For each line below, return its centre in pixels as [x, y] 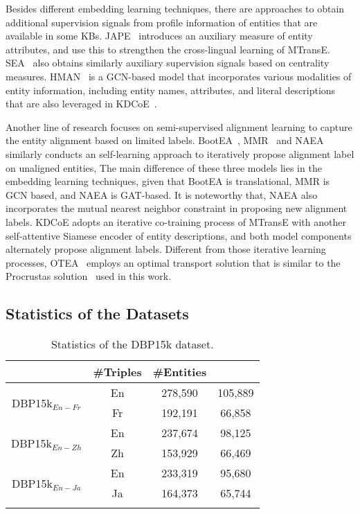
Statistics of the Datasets [97, 313]
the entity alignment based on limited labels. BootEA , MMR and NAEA [165, 140]
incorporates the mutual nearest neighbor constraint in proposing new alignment [177, 208]
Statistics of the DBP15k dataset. [132, 344]
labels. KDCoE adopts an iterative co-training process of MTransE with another [176, 221]
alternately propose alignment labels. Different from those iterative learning [166, 249]
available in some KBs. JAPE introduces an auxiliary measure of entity [159, 36]
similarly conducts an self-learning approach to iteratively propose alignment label [180, 153]
